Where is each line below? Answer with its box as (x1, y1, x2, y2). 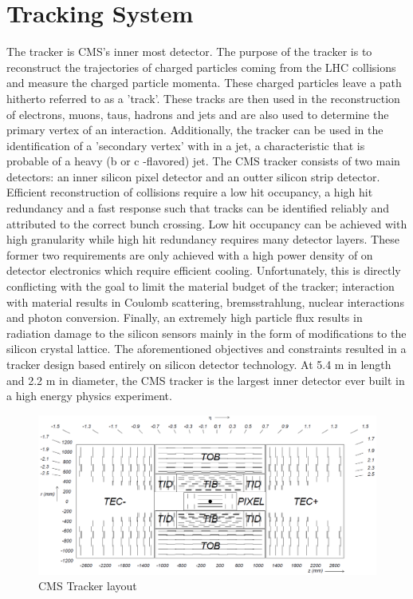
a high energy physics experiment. (6, 387, 172, 404)
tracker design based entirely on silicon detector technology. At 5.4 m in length (6, 356, 391, 372)
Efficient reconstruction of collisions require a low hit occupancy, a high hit (6, 184, 373, 200)
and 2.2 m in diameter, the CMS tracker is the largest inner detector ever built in (6, 371, 405, 388)
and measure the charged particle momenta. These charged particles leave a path (6, 74, 402, 91)
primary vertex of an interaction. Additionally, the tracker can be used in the (6, 121, 383, 138)
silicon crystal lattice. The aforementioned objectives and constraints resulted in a (6, 340, 407, 357)
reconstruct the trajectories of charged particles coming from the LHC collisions (6, 58, 396, 75)
